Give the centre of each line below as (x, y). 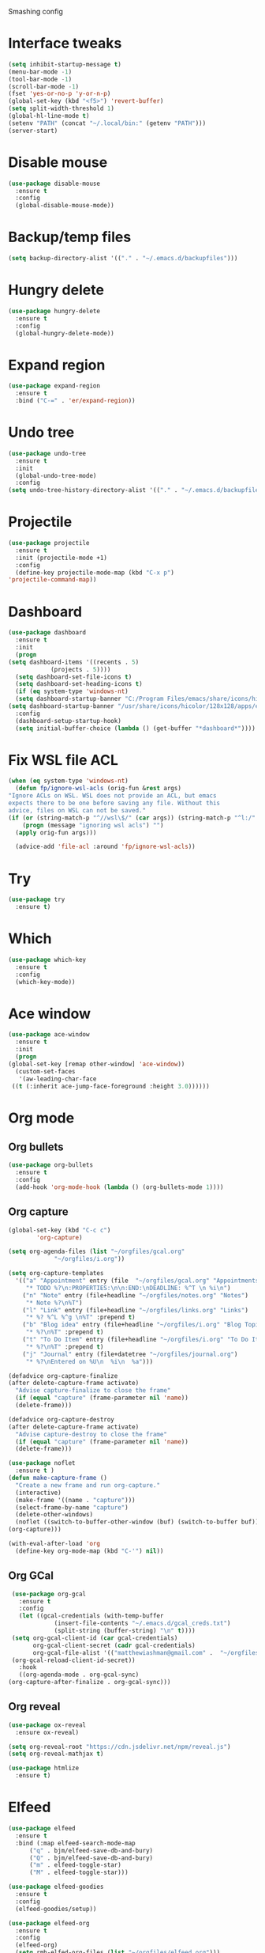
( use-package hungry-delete (54, 311)
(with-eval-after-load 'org (54, 1544)
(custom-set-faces (46, 1071)
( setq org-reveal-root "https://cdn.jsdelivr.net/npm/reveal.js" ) (119, 1747)
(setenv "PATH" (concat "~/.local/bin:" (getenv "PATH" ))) (107, 123)
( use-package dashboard (47, 633)
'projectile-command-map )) (52, 580)
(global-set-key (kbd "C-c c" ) (60, 1230)
